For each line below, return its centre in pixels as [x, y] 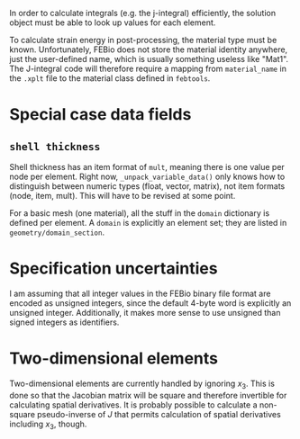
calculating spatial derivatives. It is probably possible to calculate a [133, 405]
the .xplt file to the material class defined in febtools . [110, 78]
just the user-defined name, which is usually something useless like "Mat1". [149, 59]
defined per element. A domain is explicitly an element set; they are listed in [148, 223]
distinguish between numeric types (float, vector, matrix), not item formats [147, 186]
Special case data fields [100, 115]
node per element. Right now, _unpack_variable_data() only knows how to [147, 176]
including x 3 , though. [48, 425]
